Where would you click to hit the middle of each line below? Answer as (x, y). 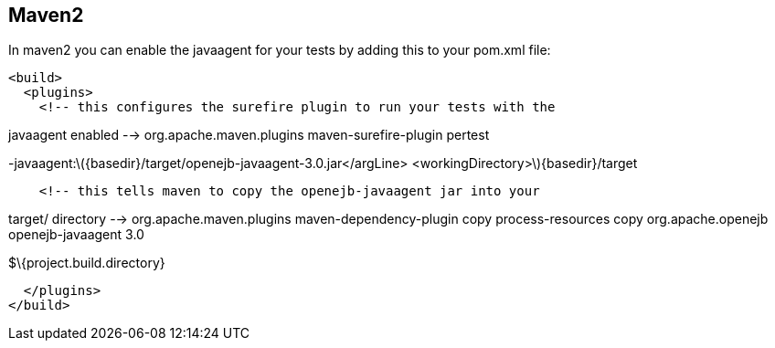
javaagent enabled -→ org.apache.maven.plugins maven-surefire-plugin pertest (249, 135)
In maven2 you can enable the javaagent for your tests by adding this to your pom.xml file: (280, 50)
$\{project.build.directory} (87, 263)
